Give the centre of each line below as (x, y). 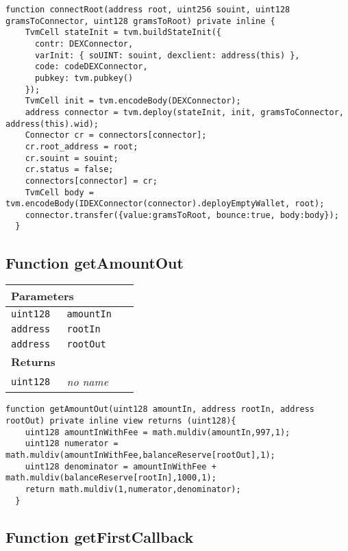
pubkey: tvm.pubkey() (84, 78)
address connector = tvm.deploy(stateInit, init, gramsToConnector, (184, 112)
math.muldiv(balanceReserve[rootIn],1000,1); (111, 478)
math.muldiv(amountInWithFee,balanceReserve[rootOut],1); (140, 455)
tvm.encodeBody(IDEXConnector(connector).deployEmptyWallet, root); (165, 204)
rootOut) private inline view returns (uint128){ (121, 420)
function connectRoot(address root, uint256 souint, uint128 (148, 10)
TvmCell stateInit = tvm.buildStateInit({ (123, 33)
